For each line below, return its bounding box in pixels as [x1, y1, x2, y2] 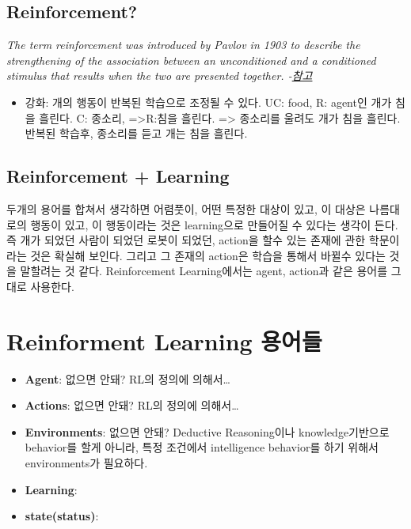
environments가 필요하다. [25, 455, 148, 471]
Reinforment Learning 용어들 [6, 324, 322, 357]
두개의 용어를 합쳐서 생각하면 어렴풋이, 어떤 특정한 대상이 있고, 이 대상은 [6, 200, 366, 217]
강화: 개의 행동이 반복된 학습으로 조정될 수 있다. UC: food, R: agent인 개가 [25, 93, 392, 110]
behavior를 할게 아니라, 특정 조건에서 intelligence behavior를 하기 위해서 [25, 439, 379, 455]
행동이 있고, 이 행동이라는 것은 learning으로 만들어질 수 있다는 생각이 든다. [30, 216, 398, 232]
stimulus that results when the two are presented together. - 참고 [6, 67, 313, 84]
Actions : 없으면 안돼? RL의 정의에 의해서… [25, 397, 239, 414]
